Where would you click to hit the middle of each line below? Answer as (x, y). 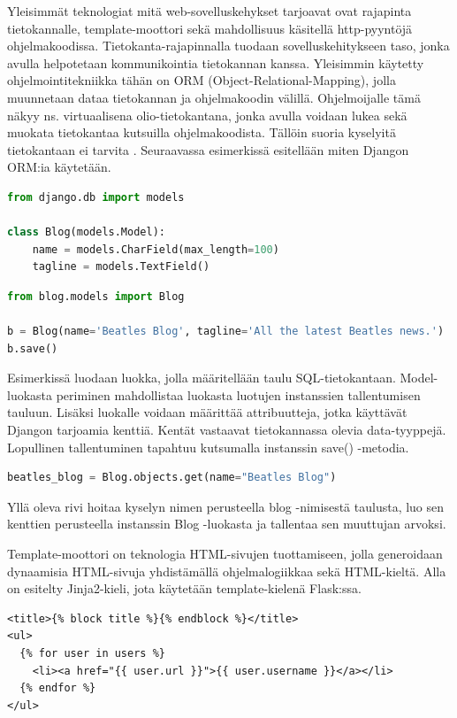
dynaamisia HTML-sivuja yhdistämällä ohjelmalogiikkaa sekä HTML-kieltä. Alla (227, 571)
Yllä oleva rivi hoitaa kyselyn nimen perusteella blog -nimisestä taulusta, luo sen (226, 506)
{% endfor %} (58, 688)
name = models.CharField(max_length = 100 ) (156, 249)
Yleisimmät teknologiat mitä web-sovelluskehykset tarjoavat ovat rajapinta (209, 11)
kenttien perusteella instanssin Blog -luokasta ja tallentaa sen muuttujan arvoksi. (227, 524)
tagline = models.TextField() (121, 267)
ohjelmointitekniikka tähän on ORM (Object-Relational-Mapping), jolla (202, 80)
